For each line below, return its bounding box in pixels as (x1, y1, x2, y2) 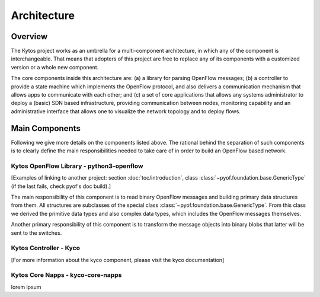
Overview (11, 31, 48, 41)
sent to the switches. (11, 229, 62, 237)
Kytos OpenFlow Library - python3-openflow (11, 162, 143, 170)
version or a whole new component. (11, 63, 99, 71)
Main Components (11, 123, 81, 133)
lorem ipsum (11, 283, 41, 290)
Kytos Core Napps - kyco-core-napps (11, 271, 122, 279)
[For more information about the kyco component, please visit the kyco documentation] (11, 256, 225, 263)
